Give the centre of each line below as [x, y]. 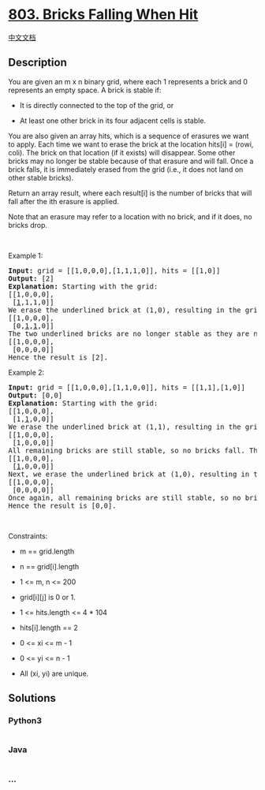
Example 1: [26, 255]
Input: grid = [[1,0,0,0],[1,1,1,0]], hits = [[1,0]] [114, 270]
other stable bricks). [41, 177]
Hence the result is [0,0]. [62, 505]
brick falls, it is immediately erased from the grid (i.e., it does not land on [126, 169]
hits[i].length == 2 [49, 628]
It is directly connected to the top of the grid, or [97, 105]
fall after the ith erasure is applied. [64, 201]
